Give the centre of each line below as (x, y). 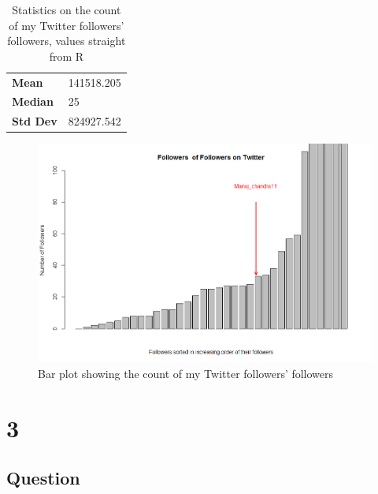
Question (43, 478)
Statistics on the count (67, 9)
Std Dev (35, 121)
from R (67, 56)
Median (33, 101)
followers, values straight (67, 41)
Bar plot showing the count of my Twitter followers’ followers (186, 373)
